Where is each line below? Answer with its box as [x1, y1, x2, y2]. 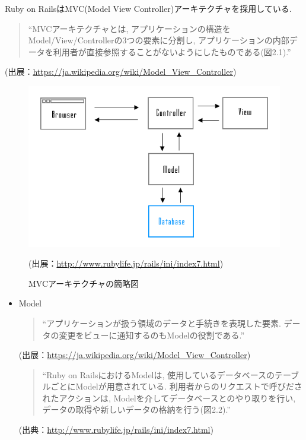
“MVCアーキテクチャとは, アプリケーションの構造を [28, 22, 231, 34]
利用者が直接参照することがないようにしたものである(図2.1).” [53, 45, 291, 58]
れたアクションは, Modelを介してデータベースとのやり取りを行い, [42, 391, 296, 404]
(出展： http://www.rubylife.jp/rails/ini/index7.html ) [28, 257, 224, 270]
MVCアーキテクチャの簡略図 [28, 277, 139, 289]
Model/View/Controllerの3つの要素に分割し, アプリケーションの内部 [28, 34, 289, 46]
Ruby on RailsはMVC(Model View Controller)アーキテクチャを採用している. [5, 2, 292, 14]
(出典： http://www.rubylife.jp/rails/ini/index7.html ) [18, 423, 213, 436]
